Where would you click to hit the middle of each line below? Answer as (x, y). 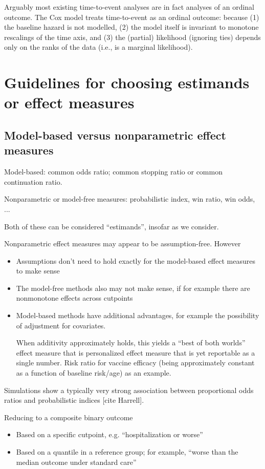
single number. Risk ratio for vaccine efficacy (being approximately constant (135, 363)
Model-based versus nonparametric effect (115, 135)
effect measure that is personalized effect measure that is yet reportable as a (136, 352)
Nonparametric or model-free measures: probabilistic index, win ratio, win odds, (130, 199)
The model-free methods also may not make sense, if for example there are (133, 288)
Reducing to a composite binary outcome (69, 417)
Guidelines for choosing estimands (127, 82)
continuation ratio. (33, 181)
